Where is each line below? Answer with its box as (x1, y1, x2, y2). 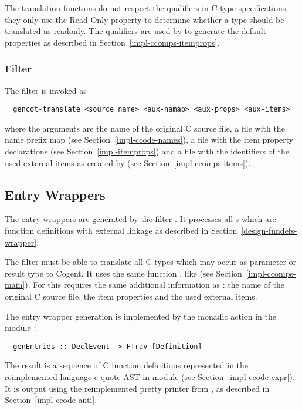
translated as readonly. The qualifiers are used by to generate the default (5, 25, 267, 37)
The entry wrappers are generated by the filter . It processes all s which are (5, 213, 276, 225)
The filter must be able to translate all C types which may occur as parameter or (5, 256, 297, 268)
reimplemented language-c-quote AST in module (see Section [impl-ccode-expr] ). (5, 371, 295, 383)
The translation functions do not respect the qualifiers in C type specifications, (5, 2, 289, 14)
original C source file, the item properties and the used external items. (5, 290, 257, 302)
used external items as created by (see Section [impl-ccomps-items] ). (5, 156, 251, 169)
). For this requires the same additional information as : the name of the (25, 278, 285, 291)
